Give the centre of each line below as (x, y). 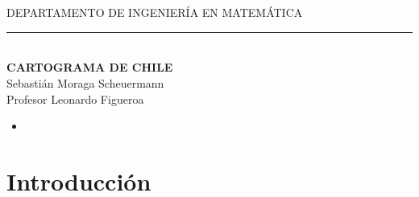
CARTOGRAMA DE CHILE (90, 67)
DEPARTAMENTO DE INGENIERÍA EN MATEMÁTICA (155, 12)
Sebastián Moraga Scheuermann (85, 82)
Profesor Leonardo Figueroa (75, 98)
